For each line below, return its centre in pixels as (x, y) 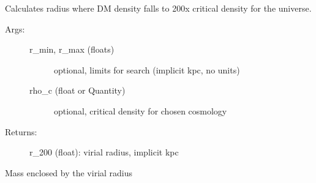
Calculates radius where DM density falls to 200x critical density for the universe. (158, 8)
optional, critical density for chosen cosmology (141, 110)
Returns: (21, 131)
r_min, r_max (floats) (72, 49)
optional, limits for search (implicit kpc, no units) (147, 69)
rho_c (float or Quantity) (77, 90)
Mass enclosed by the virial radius (69, 172)
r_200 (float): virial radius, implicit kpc (104, 152)
